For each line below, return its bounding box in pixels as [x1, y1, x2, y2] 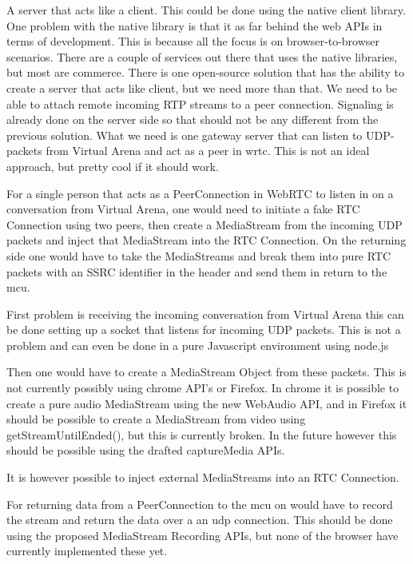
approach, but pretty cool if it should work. [6, 157, 219, 174]
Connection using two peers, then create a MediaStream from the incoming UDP [6, 216, 403, 232]
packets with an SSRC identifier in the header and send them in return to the [6, 263, 387, 280]
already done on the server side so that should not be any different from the [6, 111, 379, 128]
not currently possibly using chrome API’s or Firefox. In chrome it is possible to [6, 379, 399, 396]
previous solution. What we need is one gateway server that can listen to [6, 126, 363, 143]
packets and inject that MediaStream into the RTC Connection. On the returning [6, 232, 407, 248]
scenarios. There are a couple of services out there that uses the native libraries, [6, 48, 398, 65]
